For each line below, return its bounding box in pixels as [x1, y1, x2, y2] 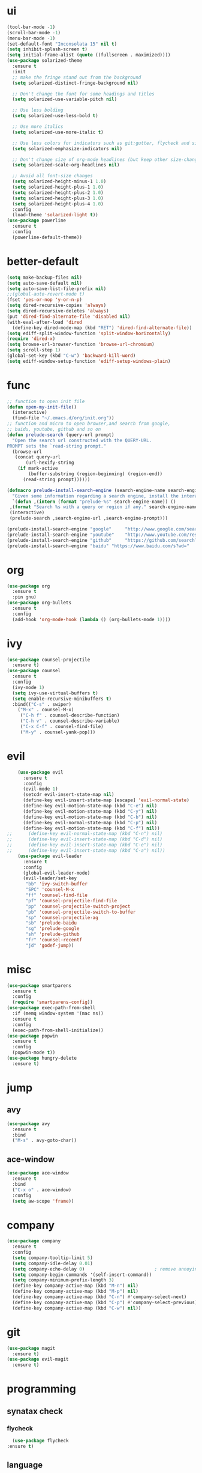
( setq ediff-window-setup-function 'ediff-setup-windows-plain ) [7, 358, 171, 364]
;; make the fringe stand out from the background [12, 74, 141, 80]
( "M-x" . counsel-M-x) [17, 707, 74, 713]
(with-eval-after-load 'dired [7, 319, 83, 325]
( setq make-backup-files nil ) [7, 275, 83, 281]
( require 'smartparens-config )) [12, 999, 94, 1006]
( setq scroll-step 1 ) [7, 347, 61, 353]
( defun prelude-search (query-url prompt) [7, 431, 114, 438]
